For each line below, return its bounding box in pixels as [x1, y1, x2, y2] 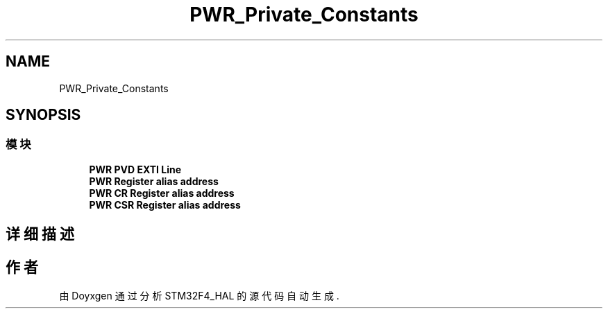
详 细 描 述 [6, 225, 74, 243]
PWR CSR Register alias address [89, 198, 241, 211]
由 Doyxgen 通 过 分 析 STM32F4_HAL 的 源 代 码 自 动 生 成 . [59, 290, 339, 302]
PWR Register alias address [89, 175, 219, 187]
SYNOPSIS [6, 106, 81, 124]
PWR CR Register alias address [89, 186, 235, 199]
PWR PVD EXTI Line [89, 163, 182, 175]
